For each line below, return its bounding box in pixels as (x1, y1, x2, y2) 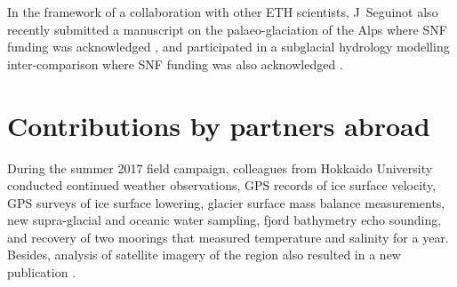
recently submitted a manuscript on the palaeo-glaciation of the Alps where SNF (7, 20, 447, 38)
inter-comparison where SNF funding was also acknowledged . (7, 54, 343, 73)
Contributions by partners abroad (7, 107, 430, 143)
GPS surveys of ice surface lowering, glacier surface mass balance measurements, (7, 193, 445, 211)
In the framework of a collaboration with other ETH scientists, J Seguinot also (7, 3, 438, 20)
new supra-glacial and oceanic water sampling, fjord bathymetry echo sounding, (7, 211, 442, 229)
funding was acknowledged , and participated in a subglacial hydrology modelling (7, 37, 450, 56)
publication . (7, 263, 76, 282)
